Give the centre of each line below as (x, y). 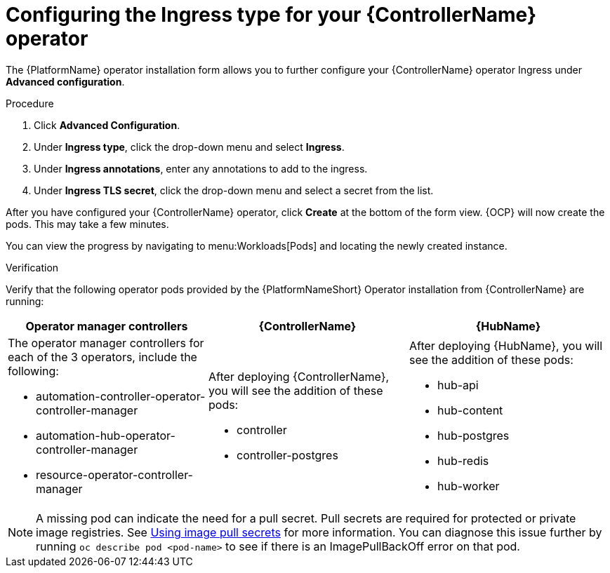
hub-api (458, 385)
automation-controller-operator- (121, 396)
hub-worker (468, 486)
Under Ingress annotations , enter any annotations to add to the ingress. (201, 168)
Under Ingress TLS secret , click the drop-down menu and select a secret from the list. (234, 190)
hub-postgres (473, 435)
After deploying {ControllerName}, (299, 376)
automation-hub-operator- (106, 435)
